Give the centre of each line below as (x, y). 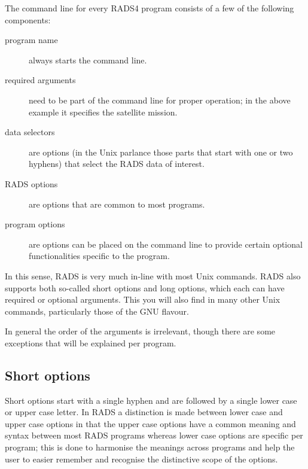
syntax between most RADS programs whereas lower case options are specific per (154, 435)
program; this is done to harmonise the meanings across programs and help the (150, 447)
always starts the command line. (88, 60)
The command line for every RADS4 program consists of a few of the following (150, 8)
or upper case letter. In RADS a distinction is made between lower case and (144, 412)
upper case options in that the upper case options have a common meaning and (150, 423)
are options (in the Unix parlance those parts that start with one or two (161, 152)
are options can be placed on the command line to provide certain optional (166, 244)
